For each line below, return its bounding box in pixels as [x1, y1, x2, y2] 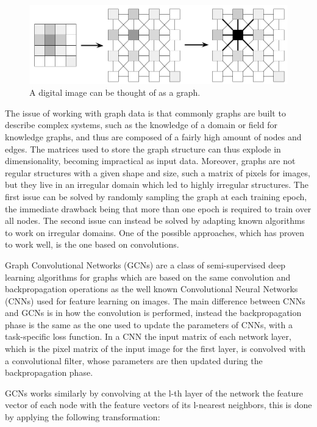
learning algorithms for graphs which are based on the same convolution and [5, 270, 291, 283]
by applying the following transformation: [5, 411, 160, 423]
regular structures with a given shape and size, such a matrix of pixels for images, [5, 166, 310, 179]
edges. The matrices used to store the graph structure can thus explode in [5, 142, 281, 155]
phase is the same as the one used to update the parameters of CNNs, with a [5, 318, 293, 331]
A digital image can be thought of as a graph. [29, 86, 201, 99]
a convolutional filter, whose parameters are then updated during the [5, 354, 263, 367]
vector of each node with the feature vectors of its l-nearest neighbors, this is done [5, 398, 312, 411]
